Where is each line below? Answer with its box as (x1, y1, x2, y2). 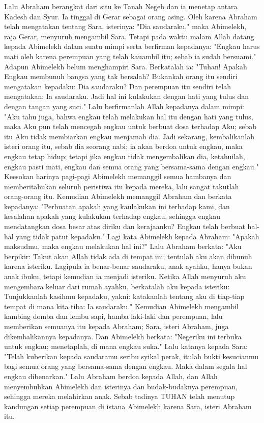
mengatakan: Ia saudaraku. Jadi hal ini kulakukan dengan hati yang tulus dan (4, 91, 249, 102)
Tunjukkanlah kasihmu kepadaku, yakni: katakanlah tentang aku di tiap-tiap (4, 291, 245, 302)
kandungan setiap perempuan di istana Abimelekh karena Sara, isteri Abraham (4, 401, 252, 411)
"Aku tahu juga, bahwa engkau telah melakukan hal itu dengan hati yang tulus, (4, 111, 253, 121)
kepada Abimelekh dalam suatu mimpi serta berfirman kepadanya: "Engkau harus (4, 41, 260, 52)
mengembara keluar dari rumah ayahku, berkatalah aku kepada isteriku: (4, 281, 230, 291)
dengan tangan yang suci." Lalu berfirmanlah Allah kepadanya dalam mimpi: (4, 101, 244, 111)
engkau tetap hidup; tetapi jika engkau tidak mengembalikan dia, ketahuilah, (4, 151, 245, 161)
